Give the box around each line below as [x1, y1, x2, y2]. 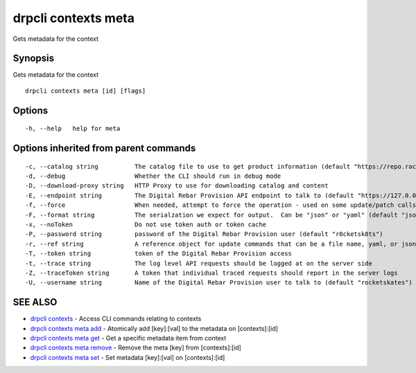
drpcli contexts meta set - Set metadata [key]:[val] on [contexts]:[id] [30, 353, 225, 361]
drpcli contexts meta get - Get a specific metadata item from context [30, 334, 227, 343]
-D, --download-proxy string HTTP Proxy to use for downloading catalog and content [25, 182, 329, 190]
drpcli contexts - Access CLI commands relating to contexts [30, 315, 202, 323]
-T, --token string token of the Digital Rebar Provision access [25, 250, 293, 257]
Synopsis [12, 53, 55, 64]
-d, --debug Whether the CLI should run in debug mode [25, 172, 281, 180]
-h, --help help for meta [25, 125, 121, 133]
